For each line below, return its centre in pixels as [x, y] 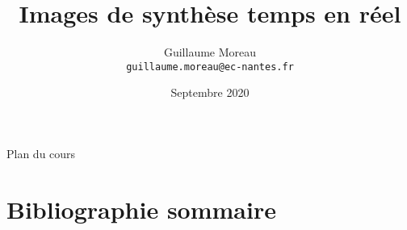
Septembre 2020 [210, 92]
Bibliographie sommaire [141, 209]
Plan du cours [41, 153]
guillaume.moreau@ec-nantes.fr [210, 67]
